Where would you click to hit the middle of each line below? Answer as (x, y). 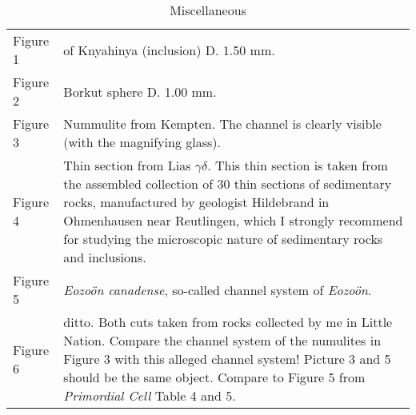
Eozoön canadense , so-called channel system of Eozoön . (218, 289)
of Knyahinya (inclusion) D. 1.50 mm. (169, 50)
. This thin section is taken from (298, 165)
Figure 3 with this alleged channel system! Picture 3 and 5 (227, 359)
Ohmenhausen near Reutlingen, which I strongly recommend (233, 220)
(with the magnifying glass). (142, 142)
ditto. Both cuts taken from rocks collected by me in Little (228, 322)
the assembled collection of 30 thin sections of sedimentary (228, 184)
